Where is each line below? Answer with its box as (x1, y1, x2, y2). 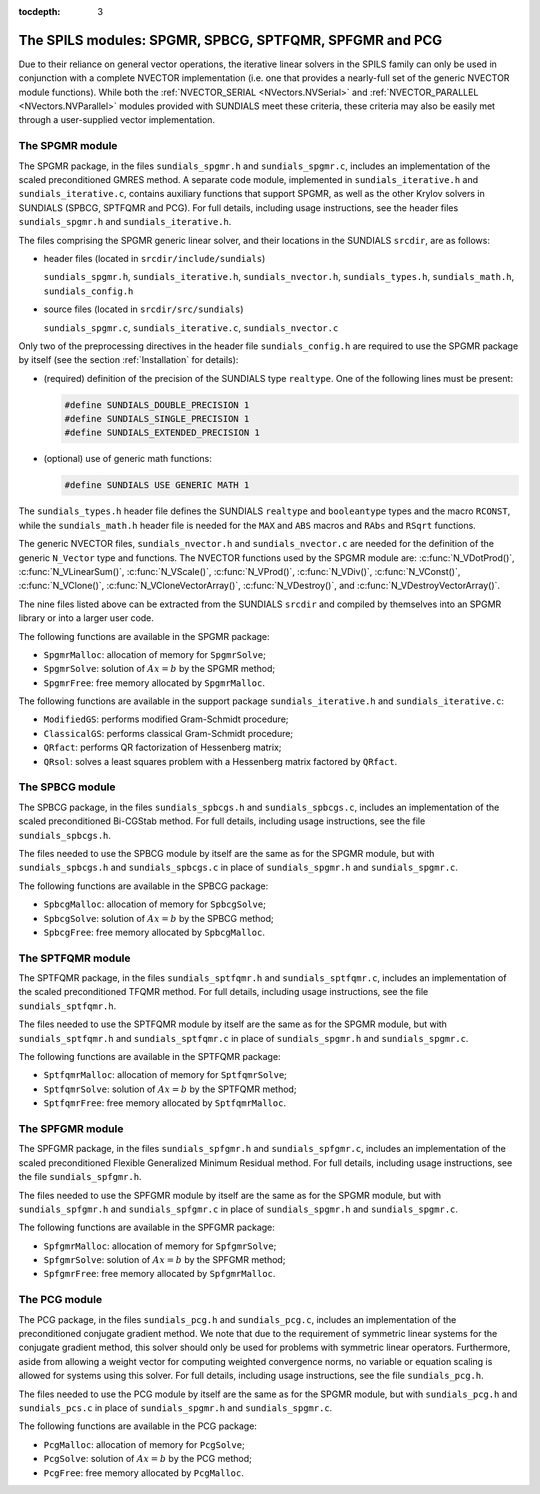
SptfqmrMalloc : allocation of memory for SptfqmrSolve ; (43, 1069, 287, 1081)
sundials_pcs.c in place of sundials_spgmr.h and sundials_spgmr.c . (18, 1401, 333, 1414)
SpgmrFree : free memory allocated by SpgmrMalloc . (43, 676, 265, 689)
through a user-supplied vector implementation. (18, 114, 215, 126)
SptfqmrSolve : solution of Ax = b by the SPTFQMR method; (43, 1083, 297, 1095)
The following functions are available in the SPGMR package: (18, 630, 270, 642)
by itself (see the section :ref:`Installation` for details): (18, 354, 239, 366)
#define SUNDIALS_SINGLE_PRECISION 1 (64, 413, 250, 425)
